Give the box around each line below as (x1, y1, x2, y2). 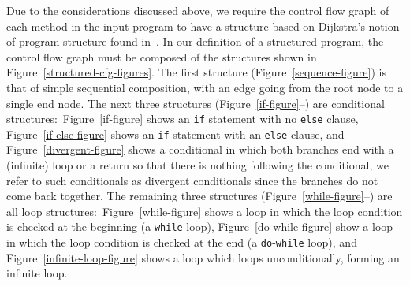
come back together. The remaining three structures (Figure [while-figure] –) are (6, 188, 393, 204)
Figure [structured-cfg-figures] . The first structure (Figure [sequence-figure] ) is (6, 64, 386, 80)
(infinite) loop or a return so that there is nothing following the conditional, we (6, 157, 389, 173)
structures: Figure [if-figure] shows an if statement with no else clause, (6, 110, 359, 127)
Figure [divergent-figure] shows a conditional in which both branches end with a (6, 141, 394, 158)
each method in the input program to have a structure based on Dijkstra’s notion (6, 17, 400, 34)
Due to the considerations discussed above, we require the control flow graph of (6, 2, 389, 18)
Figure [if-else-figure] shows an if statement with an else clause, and (6, 125, 345, 142)
